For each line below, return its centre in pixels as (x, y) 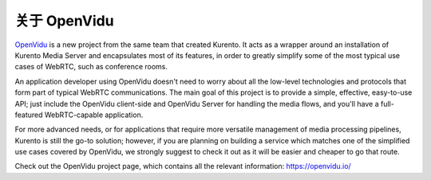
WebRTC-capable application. (94, 115)
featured (29, 115)
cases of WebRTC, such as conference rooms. (91, 67)
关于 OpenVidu (65, 21)
